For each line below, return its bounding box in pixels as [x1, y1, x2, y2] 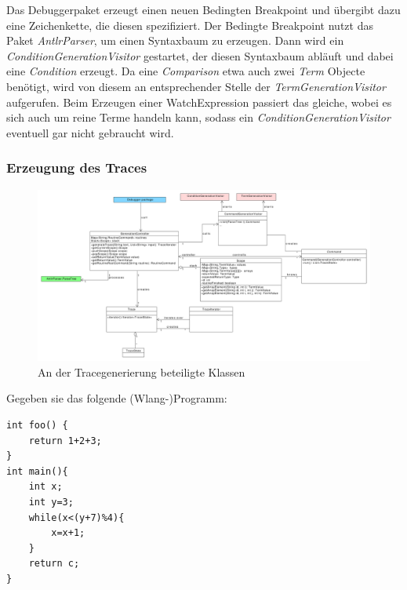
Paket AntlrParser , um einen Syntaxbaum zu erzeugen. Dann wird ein [6, 32, 344, 49]
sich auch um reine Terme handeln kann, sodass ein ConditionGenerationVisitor [6, 109, 391, 126]
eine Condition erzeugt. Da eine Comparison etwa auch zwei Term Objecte [6, 63, 365, 79]
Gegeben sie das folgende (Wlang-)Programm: [6, 390, 227, 406]
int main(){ [6, 465, 68, 477]
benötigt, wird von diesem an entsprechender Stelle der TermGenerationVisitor [6, 78, 386, 94]
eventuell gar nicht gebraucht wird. [6, 124, 174, 140]
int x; [28, 481, 63, 493]
